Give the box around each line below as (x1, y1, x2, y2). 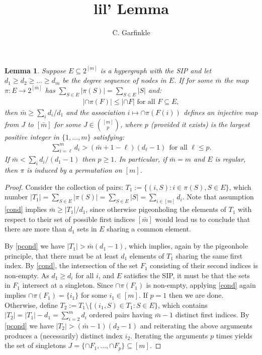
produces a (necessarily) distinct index (5, 330, 123, 340)
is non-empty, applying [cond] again (146, 280, 256, 290)
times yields (216, 330, 252, 340)
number (5, 191, 28, 202)
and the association (66, 106, 125, 117)
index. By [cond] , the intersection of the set (5, 260, 138, 271)
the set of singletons (5, 340, 66, 350)
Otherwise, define (5, 299, 58, 310)
